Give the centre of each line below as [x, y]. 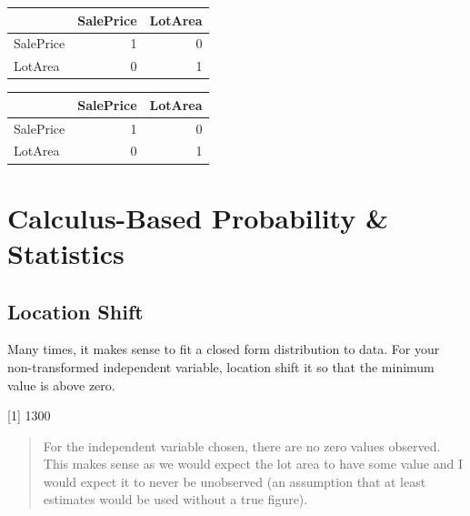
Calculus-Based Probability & [198, 217]
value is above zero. [61, 384]
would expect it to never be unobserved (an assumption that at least [235, 481]
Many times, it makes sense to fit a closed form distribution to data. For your [224, 349]
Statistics [66, 253]
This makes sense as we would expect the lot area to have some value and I [253, 464]
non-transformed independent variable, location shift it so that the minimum [221, 366]
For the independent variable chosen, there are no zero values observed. [242, 445]
